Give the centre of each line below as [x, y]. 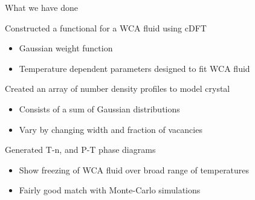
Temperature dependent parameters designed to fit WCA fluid [134, 68]
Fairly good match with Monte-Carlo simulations [110, 190]
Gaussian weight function [66, 48]
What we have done [41, 7]
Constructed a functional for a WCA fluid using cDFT [106, 27]
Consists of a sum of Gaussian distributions [99, 108]
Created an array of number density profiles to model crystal [118, 89]
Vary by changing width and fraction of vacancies [111, 129]
